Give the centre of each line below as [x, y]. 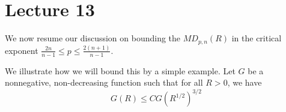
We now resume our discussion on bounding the [93, 38]
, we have [245, 82]
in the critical [257, 38]
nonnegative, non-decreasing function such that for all [104, 82]
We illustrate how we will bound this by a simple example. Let [120, 70]
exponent [22, 50]
